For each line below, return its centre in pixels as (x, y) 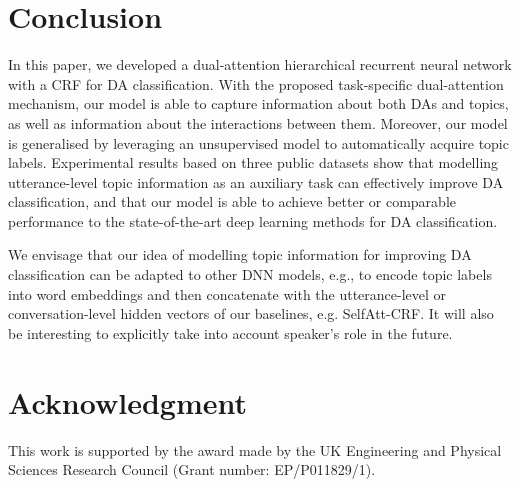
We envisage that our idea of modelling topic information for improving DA (240, 254)
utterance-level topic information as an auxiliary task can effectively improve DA (256, 181)
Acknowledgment (127, 401)
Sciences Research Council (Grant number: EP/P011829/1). (192, 469)
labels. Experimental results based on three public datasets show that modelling (253, 162)
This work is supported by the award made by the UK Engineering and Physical (255, 449)
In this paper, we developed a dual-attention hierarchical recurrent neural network (260, 64)
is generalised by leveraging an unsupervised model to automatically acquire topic (258, 142)
